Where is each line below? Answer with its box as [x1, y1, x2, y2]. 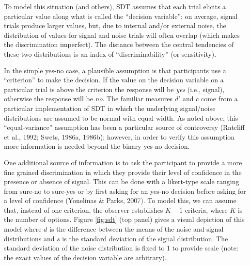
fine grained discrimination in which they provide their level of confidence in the [4, 167, 242, 177]
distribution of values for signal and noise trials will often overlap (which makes [4, 30, 240, 40]
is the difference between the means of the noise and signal [49, 224, 224, 234]
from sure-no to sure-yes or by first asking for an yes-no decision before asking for [4, 186, 246, 196]
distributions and [4, 233, 55, 243]
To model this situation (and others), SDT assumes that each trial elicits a [4, 1, 226, 11]
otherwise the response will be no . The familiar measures [4, 94, 173, 104]
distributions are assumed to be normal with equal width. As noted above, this [4, 112, 238, 123]
